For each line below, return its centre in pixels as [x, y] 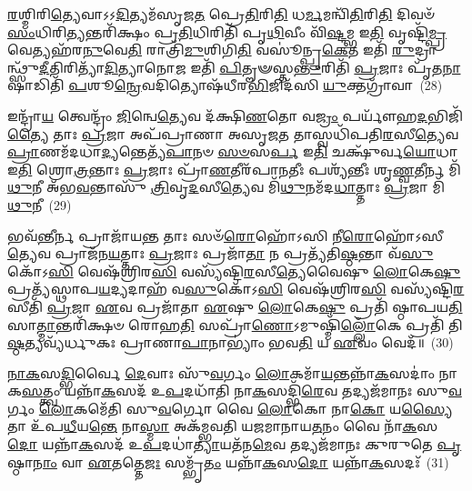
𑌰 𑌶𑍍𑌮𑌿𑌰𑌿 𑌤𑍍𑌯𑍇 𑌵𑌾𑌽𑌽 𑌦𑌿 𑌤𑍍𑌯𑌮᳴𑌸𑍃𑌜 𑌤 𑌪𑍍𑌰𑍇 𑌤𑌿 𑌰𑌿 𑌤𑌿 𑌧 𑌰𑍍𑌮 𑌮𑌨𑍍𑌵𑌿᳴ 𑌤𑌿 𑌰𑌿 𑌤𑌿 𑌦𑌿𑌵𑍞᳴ [221, 14]
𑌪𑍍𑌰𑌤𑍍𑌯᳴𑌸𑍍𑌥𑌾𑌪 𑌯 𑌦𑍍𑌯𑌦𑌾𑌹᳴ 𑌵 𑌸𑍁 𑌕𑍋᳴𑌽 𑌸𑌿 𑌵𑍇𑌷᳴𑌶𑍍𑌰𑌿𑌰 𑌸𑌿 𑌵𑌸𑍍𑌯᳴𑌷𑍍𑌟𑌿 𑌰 [236, 289]
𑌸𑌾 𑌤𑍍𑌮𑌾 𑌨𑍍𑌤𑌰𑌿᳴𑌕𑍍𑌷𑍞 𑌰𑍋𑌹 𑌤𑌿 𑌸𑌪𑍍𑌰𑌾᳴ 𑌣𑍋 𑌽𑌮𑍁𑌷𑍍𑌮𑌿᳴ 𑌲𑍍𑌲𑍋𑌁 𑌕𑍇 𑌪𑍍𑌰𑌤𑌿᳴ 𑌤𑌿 [235, 324]
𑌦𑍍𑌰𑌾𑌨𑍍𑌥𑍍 [426, 50]
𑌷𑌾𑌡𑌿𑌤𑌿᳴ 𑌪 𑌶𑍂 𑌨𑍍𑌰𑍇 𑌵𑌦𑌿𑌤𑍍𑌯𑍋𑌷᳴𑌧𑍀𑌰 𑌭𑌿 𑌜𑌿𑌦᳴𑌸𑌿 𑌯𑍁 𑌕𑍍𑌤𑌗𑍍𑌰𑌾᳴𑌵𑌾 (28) [225, 85]
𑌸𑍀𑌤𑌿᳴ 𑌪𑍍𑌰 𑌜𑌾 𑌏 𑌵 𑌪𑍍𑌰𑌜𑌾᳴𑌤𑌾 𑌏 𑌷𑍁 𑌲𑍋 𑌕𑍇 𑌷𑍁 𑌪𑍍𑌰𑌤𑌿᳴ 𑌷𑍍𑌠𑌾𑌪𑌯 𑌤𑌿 [235, 306]
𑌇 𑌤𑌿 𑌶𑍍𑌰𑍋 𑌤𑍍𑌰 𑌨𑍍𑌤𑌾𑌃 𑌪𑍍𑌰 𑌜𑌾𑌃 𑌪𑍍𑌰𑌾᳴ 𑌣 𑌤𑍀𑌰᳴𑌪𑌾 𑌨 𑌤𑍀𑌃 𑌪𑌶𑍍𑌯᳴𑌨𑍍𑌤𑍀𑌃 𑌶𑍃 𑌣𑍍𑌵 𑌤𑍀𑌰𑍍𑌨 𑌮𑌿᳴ [234, 169]
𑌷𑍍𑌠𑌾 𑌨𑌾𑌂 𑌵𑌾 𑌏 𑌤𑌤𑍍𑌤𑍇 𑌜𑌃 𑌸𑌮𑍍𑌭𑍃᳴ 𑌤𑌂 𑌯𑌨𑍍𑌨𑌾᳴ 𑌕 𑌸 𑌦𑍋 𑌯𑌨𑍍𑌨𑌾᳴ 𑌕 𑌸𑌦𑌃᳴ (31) [228, 461]
